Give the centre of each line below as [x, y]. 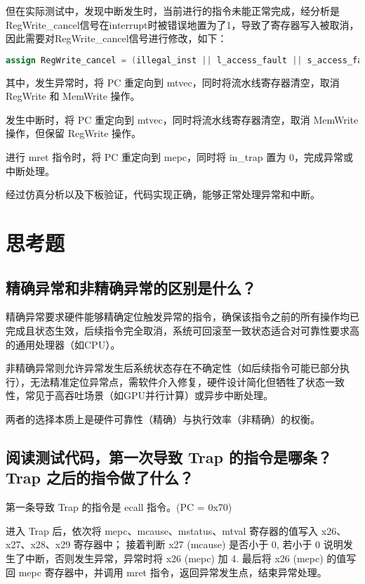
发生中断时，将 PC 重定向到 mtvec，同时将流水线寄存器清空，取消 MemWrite [182, 119]
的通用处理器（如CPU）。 [63, 344]
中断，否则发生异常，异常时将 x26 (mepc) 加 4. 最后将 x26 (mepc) [174, 558]
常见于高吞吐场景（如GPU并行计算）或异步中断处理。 [149, 395]
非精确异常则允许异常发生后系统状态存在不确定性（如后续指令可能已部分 [173, 368]
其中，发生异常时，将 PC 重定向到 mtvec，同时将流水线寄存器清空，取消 [173, 82]
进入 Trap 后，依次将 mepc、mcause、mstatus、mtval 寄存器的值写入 [162, 530]
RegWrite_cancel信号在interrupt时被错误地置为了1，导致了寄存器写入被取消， [182, 24]
